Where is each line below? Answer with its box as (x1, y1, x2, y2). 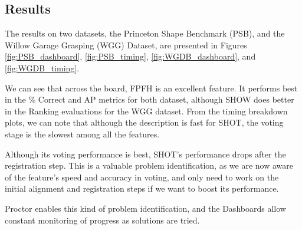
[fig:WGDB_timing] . (5, 61, 80, 74)
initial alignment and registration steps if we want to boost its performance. (5, 182, 279, 195)
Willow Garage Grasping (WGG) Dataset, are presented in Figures (5, 38, 247, 51)
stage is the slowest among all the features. (5, 127, 160, 140)
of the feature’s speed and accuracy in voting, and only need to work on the (5, 170, 279, 183)
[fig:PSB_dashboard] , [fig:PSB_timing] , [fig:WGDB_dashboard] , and (5, 50, 256, 63)
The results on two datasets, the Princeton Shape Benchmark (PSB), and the (5, 27, 285, 40)
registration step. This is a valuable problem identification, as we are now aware (5, 159, 293, 172)
